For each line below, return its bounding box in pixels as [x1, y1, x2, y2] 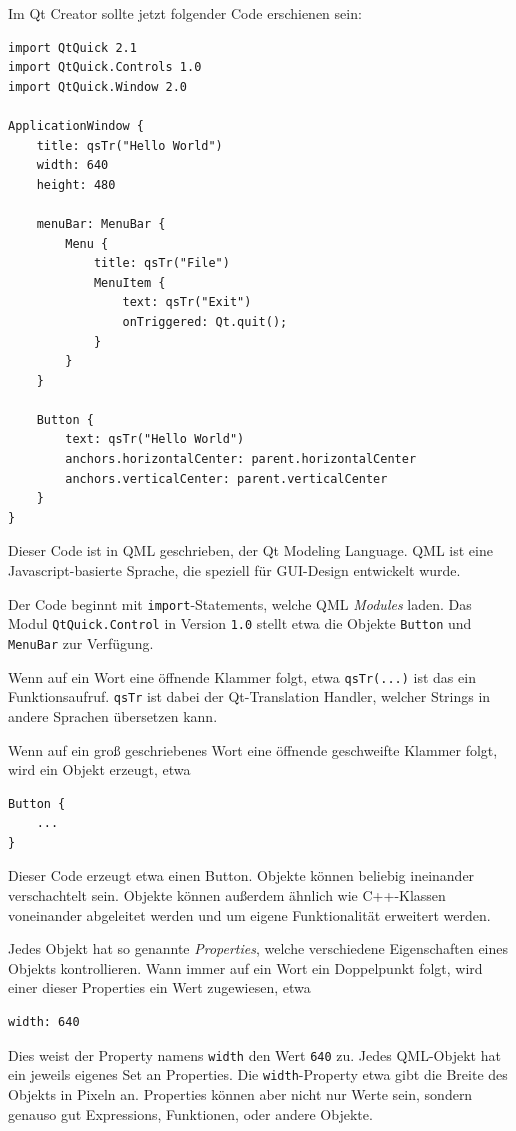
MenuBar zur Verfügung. [8, 632, 154, 653]
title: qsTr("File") [93, 256, 230, 271]
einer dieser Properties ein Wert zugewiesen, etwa [8, 977, 311, 998]
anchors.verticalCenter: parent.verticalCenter [65, 471, 388, 486]
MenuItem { [93, 275, 166, 290]
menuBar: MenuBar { [36, 216, 166, 231]
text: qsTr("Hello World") [65, 432, 245, 447]
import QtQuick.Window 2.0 [8, 79, 187, 94]
